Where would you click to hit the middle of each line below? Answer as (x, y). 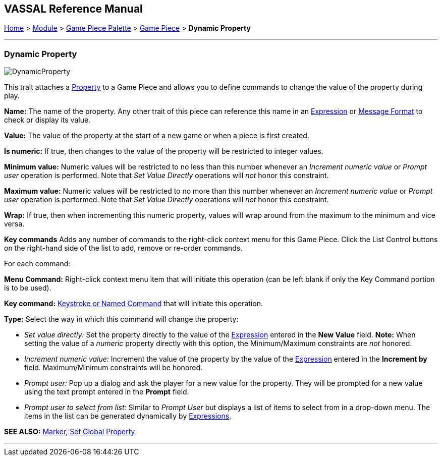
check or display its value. (47, 120)
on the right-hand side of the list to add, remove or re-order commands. (123, 248)
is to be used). (28, 288)
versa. (14, 224)
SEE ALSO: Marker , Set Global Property (70, 432)
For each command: (37, 264)
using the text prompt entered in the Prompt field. (107, 392)
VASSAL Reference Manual (73, 9)
